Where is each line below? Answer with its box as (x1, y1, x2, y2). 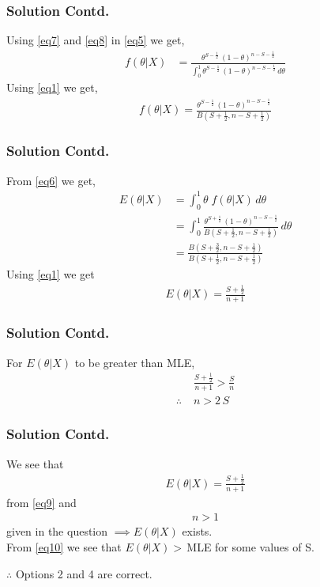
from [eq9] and (6, 494, 77, 510)
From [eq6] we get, (6, 172, 96, 188)
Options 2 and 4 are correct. (15, 565, 152, 581)
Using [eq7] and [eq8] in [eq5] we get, (6, 32, 185, 48)
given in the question (6, 523, 108, 540)
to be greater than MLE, (74, 354, 195, 370)
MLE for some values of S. (186, 539, 314, 555)
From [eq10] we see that (6, 539, 122, 555)
